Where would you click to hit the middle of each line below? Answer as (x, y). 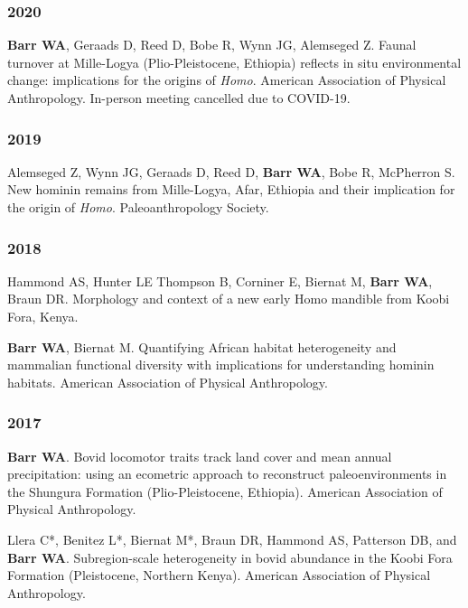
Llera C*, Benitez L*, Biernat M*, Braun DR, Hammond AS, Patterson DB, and (232, 539)
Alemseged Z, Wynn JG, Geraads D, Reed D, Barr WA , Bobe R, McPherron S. (231, 171)
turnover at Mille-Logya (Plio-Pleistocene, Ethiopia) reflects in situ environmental (234, 62)
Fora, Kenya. (43, 316)
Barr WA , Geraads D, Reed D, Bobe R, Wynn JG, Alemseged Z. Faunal (212, 45)
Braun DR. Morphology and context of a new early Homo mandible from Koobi (229, 299)
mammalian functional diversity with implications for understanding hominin (221, 365)
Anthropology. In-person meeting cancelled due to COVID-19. (179, 98)
